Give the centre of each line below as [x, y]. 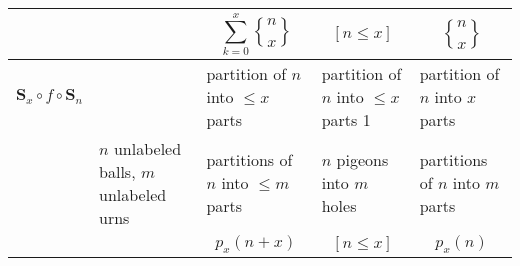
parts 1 [346, 119]
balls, [117, 171]
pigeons [362, 160]
